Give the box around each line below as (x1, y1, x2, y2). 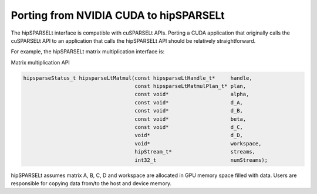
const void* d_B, (134, 107, 244, 114)
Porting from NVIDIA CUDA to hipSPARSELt (11, 9, 225, 22)
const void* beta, (134, 115, 247, 122)
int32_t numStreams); (134, 156, 268, 164)
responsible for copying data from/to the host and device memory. (11, 179, 172, 187)
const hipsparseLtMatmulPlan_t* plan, (134, 83, 247, 90)
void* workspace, (134, 140, 262, 147)
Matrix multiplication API (11, 59, 70, 66)
